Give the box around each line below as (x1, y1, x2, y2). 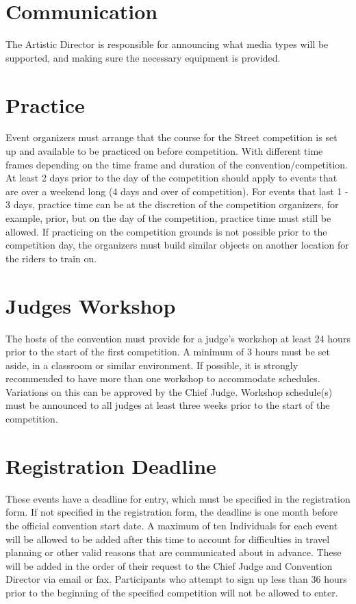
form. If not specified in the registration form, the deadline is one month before (5, 505, 338, 519)
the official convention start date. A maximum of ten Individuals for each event (5, 518, 338, 532)
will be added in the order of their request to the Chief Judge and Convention (5, 558, 333, 572)
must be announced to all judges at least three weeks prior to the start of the (5, 398, 330, 412)
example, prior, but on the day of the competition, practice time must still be (5, 211, 331, 225)
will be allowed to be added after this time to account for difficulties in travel (5, 531, 330, 546)
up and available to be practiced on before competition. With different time (5, 144, 323, 158)
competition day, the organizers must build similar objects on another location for (5, 238, 349, 252)
